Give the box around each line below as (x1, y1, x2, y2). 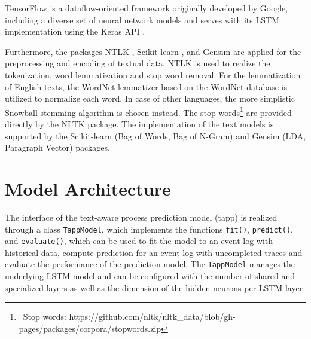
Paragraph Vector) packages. (5, 141, 110, 154)
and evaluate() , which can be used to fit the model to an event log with (5, 234, 273, 247)
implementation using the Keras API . (5, 25, 145, 38)
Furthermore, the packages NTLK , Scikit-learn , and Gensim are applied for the (5, 45, 301, 57)
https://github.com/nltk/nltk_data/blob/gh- (69, 310, 236, 323)
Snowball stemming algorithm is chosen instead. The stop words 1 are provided (5, 104, 292, 118)
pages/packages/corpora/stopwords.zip (19, 322, 161, 334)
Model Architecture (5, 176, 171, 200)
